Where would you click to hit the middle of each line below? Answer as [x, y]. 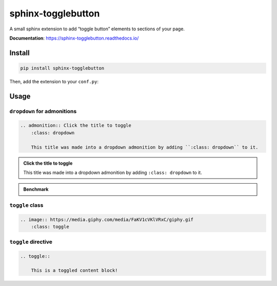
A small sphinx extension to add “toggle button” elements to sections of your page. [97, 29]
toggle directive [31, 242]
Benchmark [36, 189]
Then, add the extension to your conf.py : [54, 81]
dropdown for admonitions [43, 111]
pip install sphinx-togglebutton [62, 68]
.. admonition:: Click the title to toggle [76, 126]
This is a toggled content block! [74, 271]
